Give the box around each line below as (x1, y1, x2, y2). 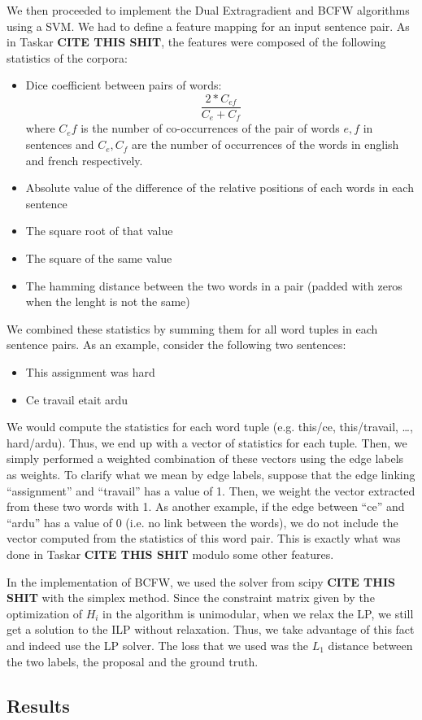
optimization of (7, 604, 82, 622)
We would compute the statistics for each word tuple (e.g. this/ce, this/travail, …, (7, 418, 413, 435)
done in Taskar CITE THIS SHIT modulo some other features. (7, 545, 334, 562)
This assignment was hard (25, 364, 155, 381)
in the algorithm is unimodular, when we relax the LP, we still (102, 604, 414, 622)
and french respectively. (25, 151, 143, 168)
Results (7, 692, 70, 718)
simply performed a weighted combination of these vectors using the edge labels (7, 450, 404, 467)
